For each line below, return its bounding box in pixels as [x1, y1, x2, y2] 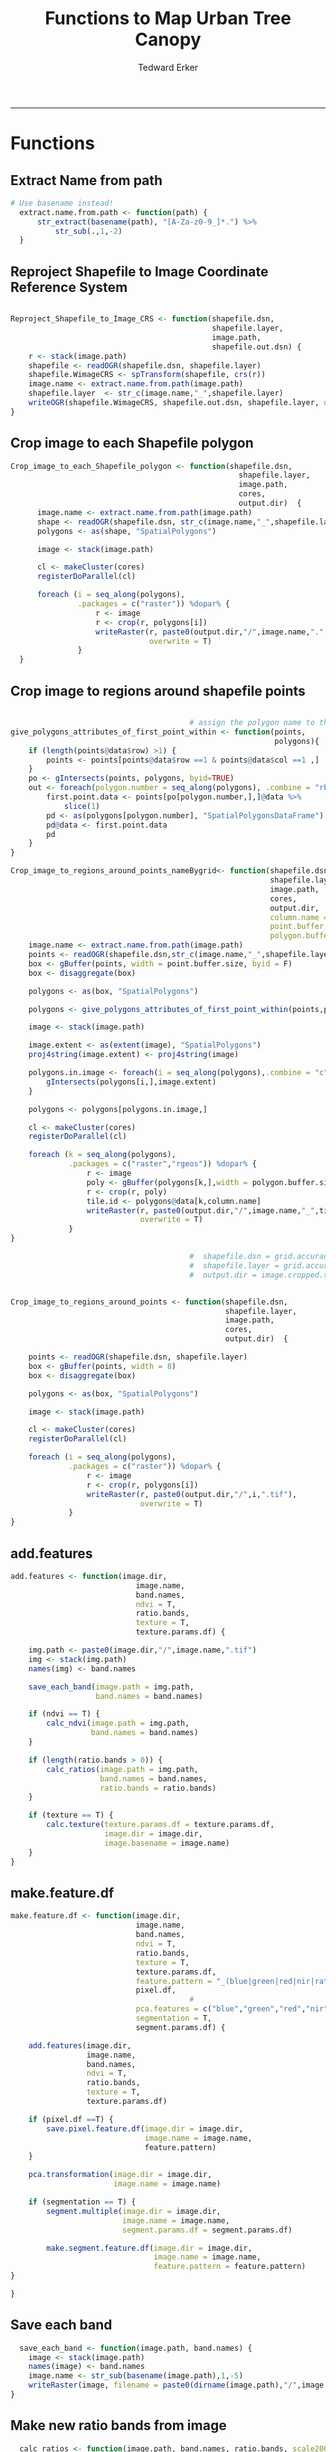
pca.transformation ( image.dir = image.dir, [28, 2170, 213, 2180]
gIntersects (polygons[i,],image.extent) [46, 1077, 217, 1087]
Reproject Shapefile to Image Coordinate [10, 263, 269, 280]
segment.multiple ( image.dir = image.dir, [46, 2206, 222, 2216]
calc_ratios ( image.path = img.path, [46, 1764, 199, 1774]
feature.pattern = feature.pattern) [153, 2262, 307, 2272]
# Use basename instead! [10, 198, 114, 208]
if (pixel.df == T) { [28, 2114, 114, 2124]
